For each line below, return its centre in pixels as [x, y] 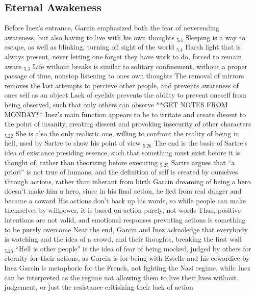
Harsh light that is [213, 47]
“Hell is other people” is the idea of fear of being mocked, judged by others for [133, 248]
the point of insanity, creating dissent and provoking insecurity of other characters [128, 124]
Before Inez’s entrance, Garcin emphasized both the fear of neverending [112, 28]
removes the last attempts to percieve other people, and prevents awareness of [122, 85]
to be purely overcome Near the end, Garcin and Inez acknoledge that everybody [126, 229]
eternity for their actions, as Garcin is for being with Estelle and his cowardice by [127, 258]
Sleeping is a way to [215, 37]
